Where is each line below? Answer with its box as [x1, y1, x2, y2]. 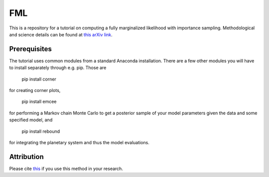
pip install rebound [21, 128, 60, 134]
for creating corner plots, [9, 88, 61, 93]
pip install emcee [21, 98, 57, 104]
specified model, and [9, 117, 53, 123]
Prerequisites [9, 45, 52, 53]
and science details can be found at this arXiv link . [9, 31, 113, 37]
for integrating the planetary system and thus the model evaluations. [9, 139, 149, 145]
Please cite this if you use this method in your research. [9, 166, 123, 172]
